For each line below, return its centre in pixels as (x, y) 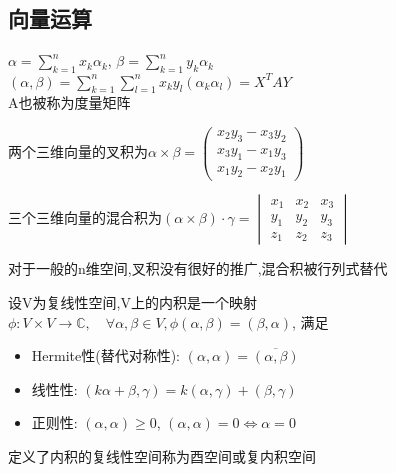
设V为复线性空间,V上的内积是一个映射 (132, 302)
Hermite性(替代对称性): (106, 355)
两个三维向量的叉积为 (78, 151)
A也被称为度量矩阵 (69, 102)
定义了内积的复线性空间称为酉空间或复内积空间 (162, 456)
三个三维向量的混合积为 (85, 217)
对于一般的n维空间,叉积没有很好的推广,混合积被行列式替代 (198, 268)
